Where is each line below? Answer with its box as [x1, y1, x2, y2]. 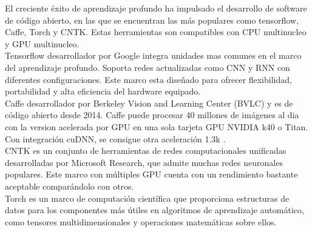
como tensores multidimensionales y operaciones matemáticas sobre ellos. [5, 215, 277, 228]
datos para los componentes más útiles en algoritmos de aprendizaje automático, [5, 204, 304, 216]
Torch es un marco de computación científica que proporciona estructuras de [5, 191, 290, 204]
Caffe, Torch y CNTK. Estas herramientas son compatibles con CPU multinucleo [5, 25, 307, 38]
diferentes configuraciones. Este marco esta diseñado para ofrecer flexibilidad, [5, 73, 292, 85]
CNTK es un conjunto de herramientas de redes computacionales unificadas [5, 144, 287, 157]
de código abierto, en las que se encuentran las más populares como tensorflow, [5, 13, 299, 26]
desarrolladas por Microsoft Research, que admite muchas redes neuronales [5, 156, 283, 168]
